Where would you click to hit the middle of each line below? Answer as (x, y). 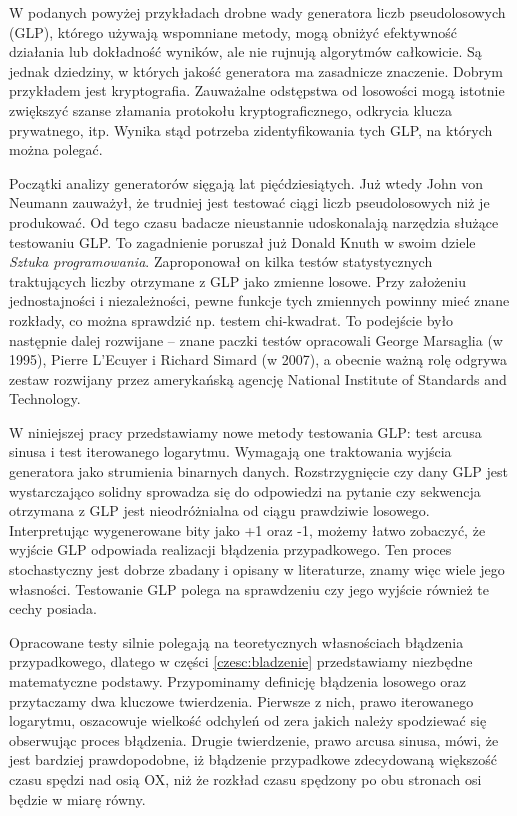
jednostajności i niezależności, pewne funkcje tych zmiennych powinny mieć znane (259, 300)
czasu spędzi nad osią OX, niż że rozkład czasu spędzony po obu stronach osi (245, 778)
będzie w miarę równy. (77, 798)
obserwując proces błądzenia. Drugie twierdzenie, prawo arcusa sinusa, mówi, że (254, 739)
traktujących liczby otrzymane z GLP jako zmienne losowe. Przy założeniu (238, 280)
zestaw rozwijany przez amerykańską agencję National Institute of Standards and (258, 378)
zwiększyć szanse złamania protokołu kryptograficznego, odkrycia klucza (231, 109)
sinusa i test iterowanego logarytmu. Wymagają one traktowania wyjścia (230, 451)
